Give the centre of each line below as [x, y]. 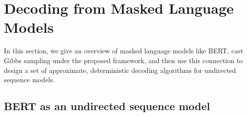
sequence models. [30, 80]
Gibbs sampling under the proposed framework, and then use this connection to [123, 60]
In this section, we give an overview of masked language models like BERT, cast [124, 51]
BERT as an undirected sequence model [107, 106]
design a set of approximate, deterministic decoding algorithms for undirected [120, 70]
